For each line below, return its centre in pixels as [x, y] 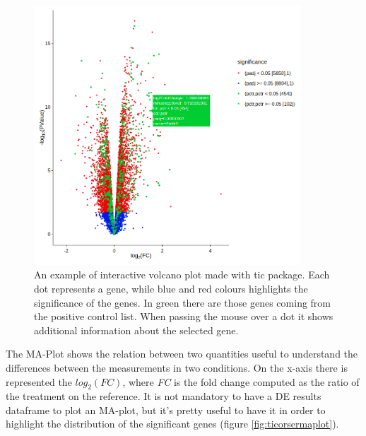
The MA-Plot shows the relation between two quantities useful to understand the [182, 354]
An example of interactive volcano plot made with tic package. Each [182, 275]
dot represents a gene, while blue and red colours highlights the [171, 288]
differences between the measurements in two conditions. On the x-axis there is [177, 367]
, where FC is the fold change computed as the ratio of [241, 381]
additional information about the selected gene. [136, 330]
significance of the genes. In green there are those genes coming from [183, 302]
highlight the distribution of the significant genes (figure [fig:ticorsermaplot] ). [172, 424]
